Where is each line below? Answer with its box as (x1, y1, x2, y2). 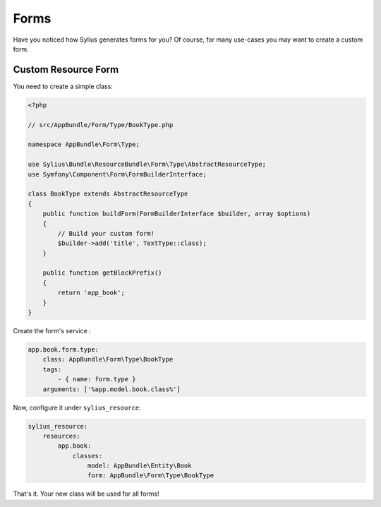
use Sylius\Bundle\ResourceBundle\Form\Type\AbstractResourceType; (28, 160, 267, 169)
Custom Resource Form (13, 64, 119, 76)
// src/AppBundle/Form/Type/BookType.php (28, 121, 174, 129)
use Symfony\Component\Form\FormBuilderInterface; (28, 170, 207, 178)
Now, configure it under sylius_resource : (13, 403, 141, 412)
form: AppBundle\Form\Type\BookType (87, 472, 214, 479)
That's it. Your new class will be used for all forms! (13, 489, 159, 498)
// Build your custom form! (57, 229, 155, 237)
